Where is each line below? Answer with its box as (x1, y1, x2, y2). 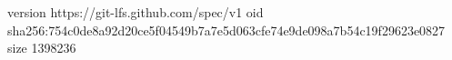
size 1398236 (7, 38, 76, 57)
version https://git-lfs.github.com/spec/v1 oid (7, 3, 264, 21)
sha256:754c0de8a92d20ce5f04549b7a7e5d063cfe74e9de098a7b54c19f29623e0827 (7, 20, 446, 39)
